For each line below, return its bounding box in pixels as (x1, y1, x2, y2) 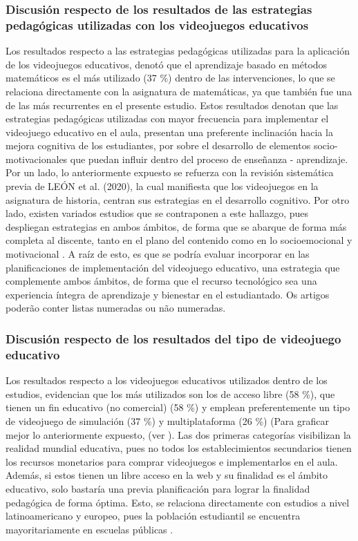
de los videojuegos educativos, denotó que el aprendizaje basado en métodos (6, 57, 328, 71)
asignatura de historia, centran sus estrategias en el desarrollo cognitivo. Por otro (6, 192, 350, 207)
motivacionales (6, 151, 68, 166)
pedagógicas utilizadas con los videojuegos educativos (6, 16, 309, 33)
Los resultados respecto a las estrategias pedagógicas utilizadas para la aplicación (6, 44, 350, 58)
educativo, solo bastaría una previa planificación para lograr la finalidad (6, 481, 310, 495)
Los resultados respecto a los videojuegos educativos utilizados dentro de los (6, 373, 328, 388)
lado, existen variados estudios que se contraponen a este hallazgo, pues (6, 206, 309, 220)
